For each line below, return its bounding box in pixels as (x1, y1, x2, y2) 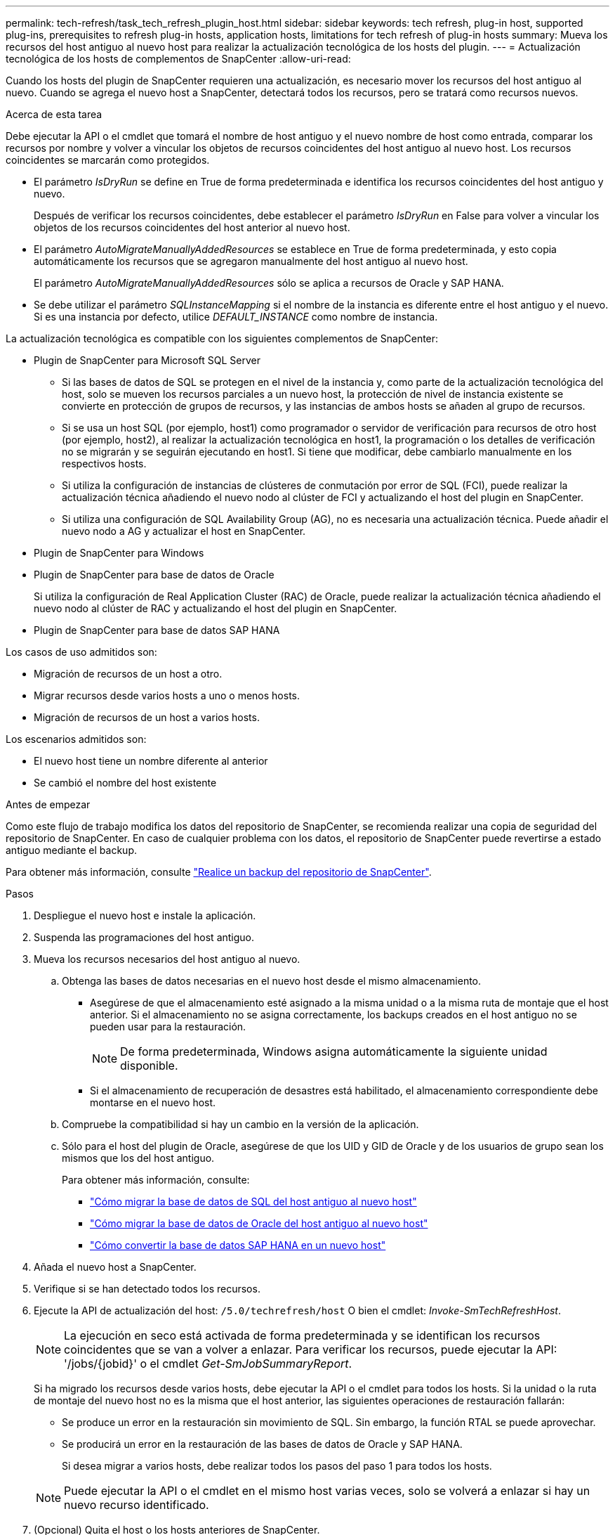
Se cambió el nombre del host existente (34, 777, 217, 789)
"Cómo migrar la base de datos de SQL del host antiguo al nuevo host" (90, 1196, 417, 1207)
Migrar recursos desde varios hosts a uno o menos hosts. (34, 689, 300, 701)
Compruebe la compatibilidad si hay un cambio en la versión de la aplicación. (62, 1118, 419, 1130)
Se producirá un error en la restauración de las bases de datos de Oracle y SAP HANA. (62, 1438, 463, 1450)
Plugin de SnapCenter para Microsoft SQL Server (34, 354, 260, 366)
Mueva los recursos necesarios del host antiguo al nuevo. (34, 953, 300, 965)
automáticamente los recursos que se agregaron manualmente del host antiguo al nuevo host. (34, 255, 468, 267)
